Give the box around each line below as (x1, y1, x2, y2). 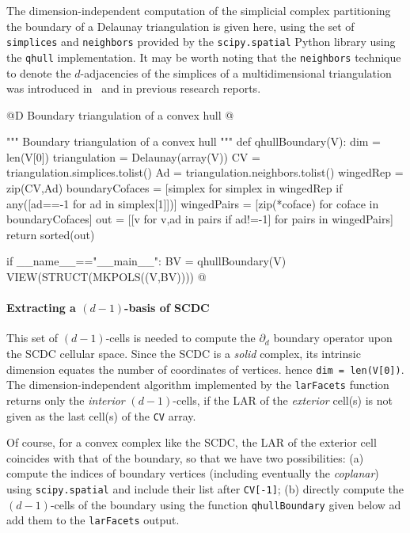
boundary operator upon (273, 329, 393, 346)
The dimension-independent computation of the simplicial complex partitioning (6, 2, 391, 18)
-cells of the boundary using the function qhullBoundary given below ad (50, 496, 401, 512)
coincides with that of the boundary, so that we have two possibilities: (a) (6, 449, 364, 466)
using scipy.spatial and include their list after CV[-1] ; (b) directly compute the (6, 480, 404, 497)
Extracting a (6, 299, 76, 316)
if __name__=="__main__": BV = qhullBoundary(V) (6, 253, 287, 269)
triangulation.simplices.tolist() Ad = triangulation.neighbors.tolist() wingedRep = (6, 164, 404, 181)
